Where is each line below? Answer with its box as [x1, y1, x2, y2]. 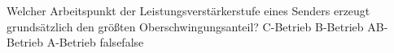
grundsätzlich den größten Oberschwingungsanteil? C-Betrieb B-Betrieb [7, 18, 364, 35]
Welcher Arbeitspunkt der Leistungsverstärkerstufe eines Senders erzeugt [7, 2, 370, 18]
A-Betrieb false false [46, 34, 144, 51]
